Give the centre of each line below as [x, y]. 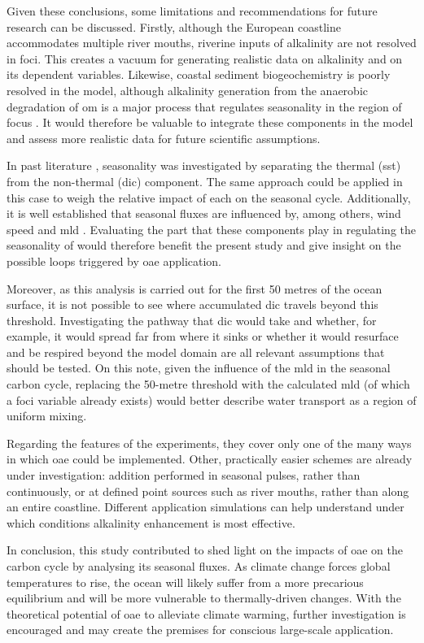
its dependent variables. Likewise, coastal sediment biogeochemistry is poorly [199, 74]
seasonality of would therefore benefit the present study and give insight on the [204, 245]
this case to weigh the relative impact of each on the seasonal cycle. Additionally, [209, 197]
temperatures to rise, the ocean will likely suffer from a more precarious [185, 582]
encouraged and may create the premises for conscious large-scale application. [200, 630]
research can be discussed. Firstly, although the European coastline [174, 26]
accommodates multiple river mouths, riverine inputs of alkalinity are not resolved [212, 43]
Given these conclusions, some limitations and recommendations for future [192, 11]
